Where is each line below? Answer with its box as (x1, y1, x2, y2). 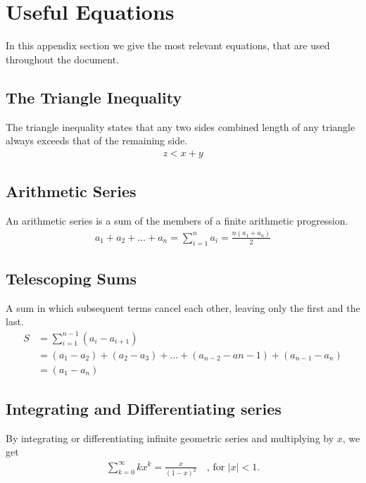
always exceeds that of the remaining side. (6, 133, 188, 148)
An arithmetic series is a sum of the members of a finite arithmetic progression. (6, 213, 348, 227)
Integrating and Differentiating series (6, 398, 282, 420)
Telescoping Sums (6, 268, 137, 289)
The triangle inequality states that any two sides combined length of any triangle (6, 119, 355, 134)
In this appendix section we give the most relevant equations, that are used (6, 38, 330, 53)
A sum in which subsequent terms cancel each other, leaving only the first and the (6, 300, 360, 315)
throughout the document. (6, 51, 120, 66)
